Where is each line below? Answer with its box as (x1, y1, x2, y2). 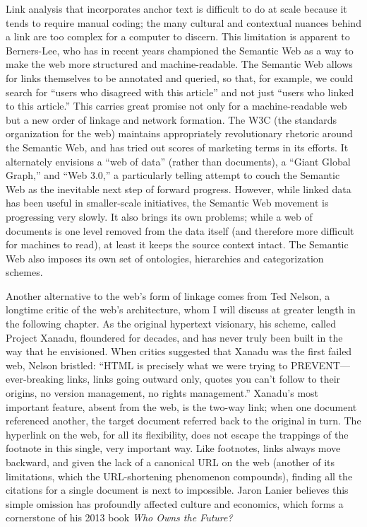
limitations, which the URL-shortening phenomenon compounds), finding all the (6, 468, 353, 483)
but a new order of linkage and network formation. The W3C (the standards (6, 112, 337, 127)
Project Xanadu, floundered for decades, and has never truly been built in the (6, 330, 343, 344)
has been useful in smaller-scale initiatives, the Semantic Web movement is (6, 195, 329, 210)
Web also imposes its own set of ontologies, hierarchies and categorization (6, 250, 324, 265)
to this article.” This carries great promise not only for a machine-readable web (6, 98, 347, 113)
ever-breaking (6, 371, 64, 386)
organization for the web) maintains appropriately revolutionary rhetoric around (6, 126, 353, 141)
